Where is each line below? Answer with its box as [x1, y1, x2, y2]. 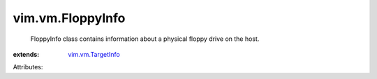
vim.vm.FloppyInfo [13, 10, 126, 26]
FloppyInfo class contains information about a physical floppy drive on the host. [30, 35, 260, 43]
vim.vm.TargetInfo [68, 50, 120, 58]
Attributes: [13, 63, 43, 71]
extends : [13, 50, 40, 58]
